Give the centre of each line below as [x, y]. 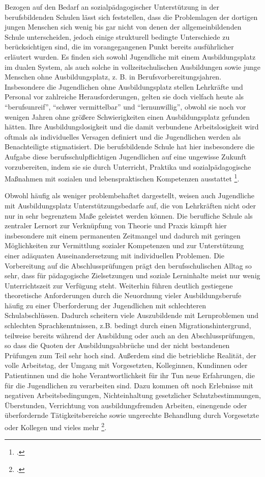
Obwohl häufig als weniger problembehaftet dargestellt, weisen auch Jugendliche [129, 195]
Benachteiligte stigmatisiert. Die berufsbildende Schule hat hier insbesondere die [130, 147]
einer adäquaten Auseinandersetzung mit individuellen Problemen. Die [114, 255]
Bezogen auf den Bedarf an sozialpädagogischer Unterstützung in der [112, 7]
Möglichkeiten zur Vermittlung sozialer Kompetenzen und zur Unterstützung [124, 245]
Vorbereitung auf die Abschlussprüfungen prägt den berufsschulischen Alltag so [128, 265]
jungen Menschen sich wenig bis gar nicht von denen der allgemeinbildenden [123, 27]
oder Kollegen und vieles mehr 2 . [56, 426]
